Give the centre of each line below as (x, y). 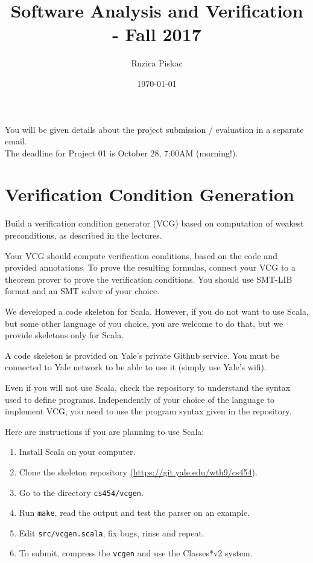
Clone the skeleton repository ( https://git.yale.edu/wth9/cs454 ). (138, 471)
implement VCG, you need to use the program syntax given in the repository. (148, 411)
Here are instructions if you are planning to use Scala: (105, 431)
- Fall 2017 (157, 34)
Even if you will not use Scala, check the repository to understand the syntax (148, 387)
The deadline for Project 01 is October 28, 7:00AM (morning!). (122, 153)
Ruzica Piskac (157, 63)
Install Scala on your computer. (77, 452)
